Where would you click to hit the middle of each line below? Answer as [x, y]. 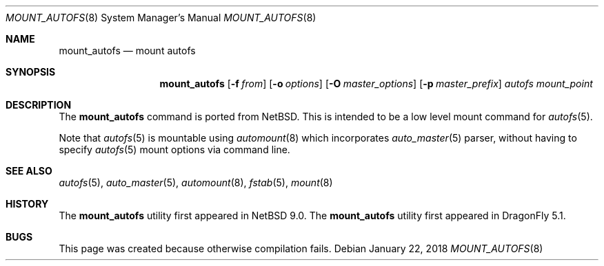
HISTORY [27, 204]
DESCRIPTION [39, 105]
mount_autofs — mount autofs [127, 51]
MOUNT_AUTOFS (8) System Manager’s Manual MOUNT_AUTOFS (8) [161, 18]
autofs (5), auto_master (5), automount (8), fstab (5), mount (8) [196, 182]
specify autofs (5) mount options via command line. [174, 149]
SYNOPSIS [31, 72]
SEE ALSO [29, 171]
